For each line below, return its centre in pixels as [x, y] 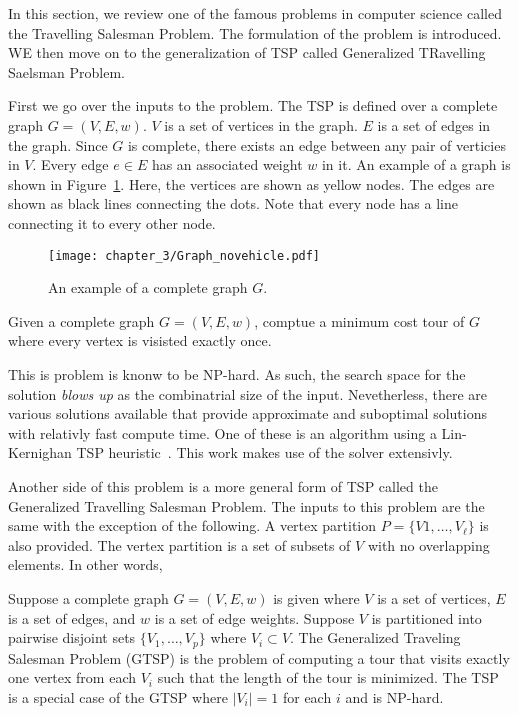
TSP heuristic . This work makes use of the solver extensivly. [264, 452]
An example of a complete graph [148, 287]
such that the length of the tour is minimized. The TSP [328, 677]
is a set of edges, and [72, 617]
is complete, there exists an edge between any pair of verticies [316, 144]
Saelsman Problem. [66, 71]
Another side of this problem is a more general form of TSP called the [223, 485]
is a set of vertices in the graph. [261, 124]
